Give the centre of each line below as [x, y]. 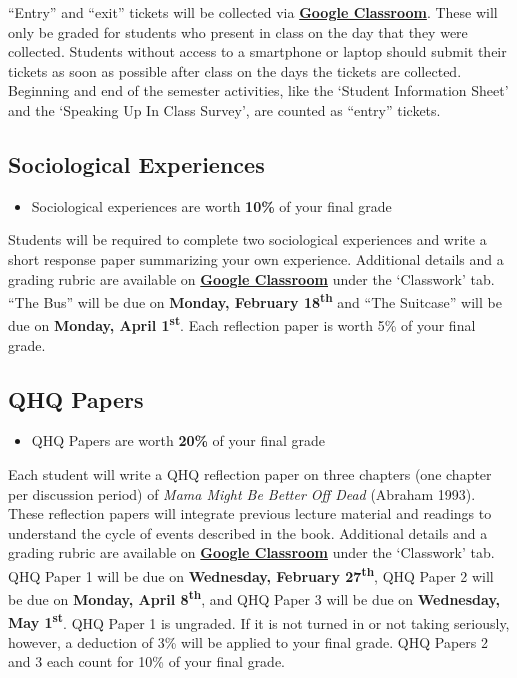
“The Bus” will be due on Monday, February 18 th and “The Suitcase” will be [255, 300]
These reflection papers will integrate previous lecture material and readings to [250, 513]
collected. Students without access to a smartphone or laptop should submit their [257, 51]
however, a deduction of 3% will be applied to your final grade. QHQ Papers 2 [248, 641]
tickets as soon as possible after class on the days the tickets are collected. [235, 70]
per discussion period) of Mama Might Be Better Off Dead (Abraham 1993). [242, 493]
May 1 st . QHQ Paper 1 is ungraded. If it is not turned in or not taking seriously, [259, 621]
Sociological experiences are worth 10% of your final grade [211, 205]
